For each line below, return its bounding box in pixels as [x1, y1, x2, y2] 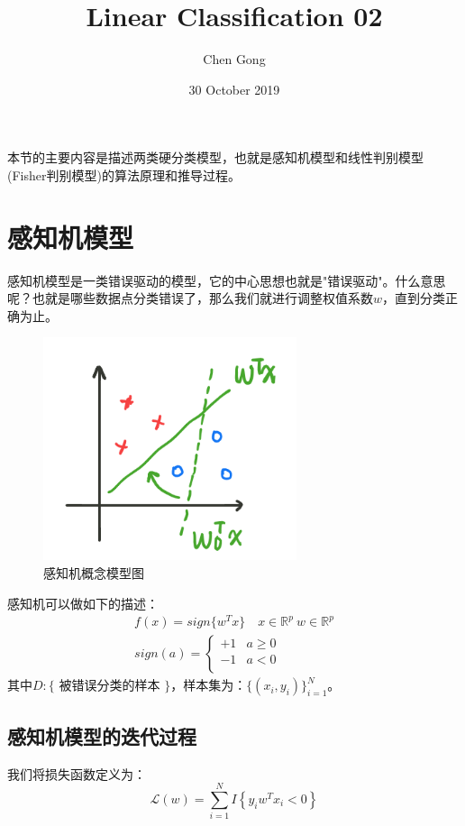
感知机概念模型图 [43, 564, 144, 582]
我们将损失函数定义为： [7, 764, 146, 783]
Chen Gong [203, 50, 266, 69]
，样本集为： [170, 675, 247, 694]
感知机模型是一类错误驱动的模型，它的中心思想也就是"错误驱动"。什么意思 [7, 271, 446, 289]
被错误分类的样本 [59, 675, 160, 694]
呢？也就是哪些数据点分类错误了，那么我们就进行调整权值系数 [7, 289, 373, 307]
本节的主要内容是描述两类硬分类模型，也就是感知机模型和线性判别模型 [7, 148, 424, 167]
